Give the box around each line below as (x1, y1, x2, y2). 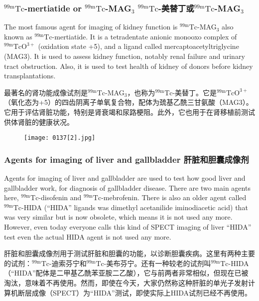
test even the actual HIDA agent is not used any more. (4, 231, 171, 242)
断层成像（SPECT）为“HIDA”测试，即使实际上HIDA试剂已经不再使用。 (17, 287, 252, 298)
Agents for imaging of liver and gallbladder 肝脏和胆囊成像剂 (4, 153, 249, 165)
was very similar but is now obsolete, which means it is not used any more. (4, 212, 233, 222)
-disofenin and (38, 192, 82, 203)
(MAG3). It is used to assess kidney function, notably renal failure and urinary (4, 51, 245, 61)
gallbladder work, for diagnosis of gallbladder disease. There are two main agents (4, 182, 251, 193)
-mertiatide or (24, 1, 82, 14)
